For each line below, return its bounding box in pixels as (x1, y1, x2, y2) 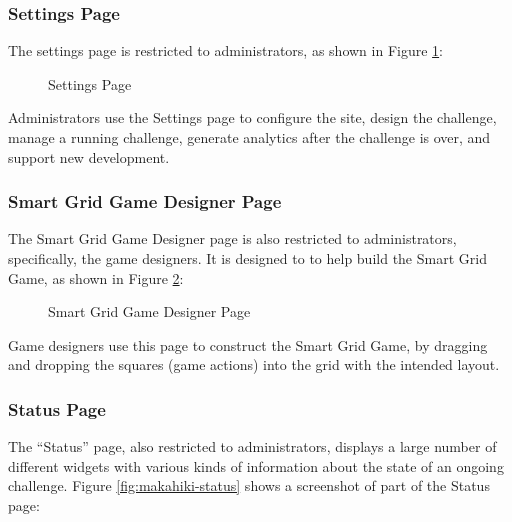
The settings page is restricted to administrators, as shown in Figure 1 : (8, 40, 443, 61)
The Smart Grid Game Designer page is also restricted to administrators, (8, 228, 457, 249)
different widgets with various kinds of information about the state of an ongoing (8, 455, 504, 476)
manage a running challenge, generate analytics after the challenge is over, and (8, 127, 491, 147)
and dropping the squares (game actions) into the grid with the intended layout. (8, 354, 500, 375)
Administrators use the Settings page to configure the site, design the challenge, (8, 107, 497, 128)
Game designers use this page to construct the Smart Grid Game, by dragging (8, 334, 488, 355)
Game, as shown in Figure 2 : (8, 267, 184, 288)
